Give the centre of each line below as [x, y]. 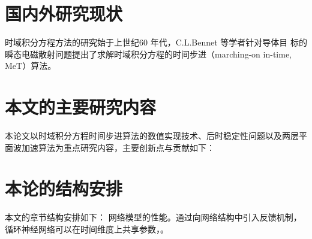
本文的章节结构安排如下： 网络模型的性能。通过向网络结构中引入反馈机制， [153, 217]
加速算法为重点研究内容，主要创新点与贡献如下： [118, 147]
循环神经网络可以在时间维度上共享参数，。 [87, 229]
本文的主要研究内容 [81, 107]
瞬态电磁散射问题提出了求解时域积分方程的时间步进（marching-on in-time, [148, 54]
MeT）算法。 [31, 66]
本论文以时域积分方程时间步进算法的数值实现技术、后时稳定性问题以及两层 [152, 136]
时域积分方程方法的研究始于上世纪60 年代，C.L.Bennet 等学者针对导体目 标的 [156, 42]
